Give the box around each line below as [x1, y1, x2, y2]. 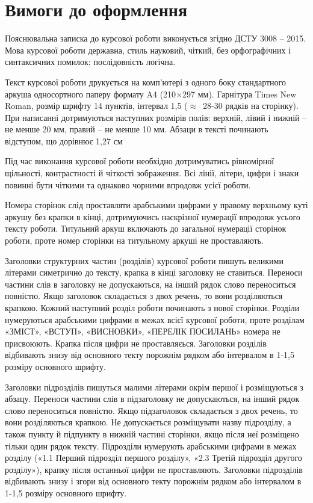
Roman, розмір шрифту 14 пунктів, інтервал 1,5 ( [5, 99, 188, 112]
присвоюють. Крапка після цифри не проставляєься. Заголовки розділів [5, 336, 267, 349]
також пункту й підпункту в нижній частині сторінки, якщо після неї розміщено [5, 427, 299, 440]
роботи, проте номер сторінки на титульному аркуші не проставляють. [5, 234, 264, 247]
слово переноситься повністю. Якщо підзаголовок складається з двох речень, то [5, 404, 298, 416]
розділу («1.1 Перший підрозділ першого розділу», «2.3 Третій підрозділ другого [5, 451, 302, 464]
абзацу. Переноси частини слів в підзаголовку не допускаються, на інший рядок [5, 392, 300, 405]
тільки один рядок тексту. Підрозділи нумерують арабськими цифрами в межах [5, 439, 297, 452]
